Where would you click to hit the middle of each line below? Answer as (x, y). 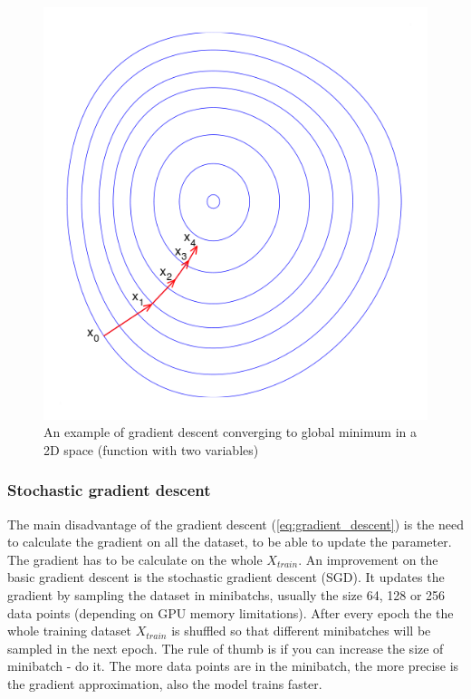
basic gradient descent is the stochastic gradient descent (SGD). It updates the (226, 577)
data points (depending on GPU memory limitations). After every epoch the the (231, 612)
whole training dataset (70, 631)
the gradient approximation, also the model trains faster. (165, 683)
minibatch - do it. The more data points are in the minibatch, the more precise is (233, 666)
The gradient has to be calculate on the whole (135, 559)
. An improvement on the (368, 559)
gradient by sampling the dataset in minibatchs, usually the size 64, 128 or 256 (226, 595)
